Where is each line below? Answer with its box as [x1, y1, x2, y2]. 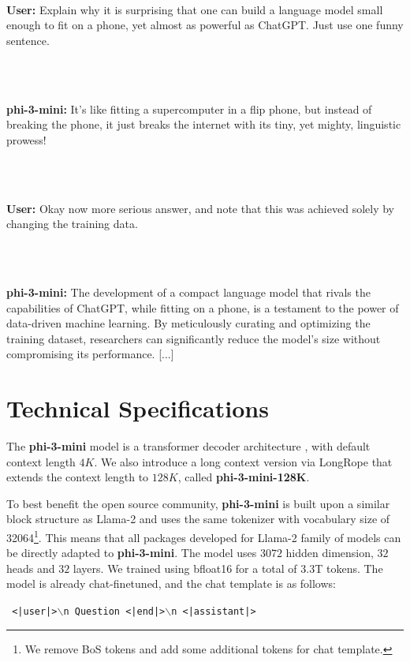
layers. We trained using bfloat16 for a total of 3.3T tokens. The [73, 559, 383, 576]
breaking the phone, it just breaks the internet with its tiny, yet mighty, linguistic [6, 116, 401, 133]
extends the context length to [6, 469, 149, 485]
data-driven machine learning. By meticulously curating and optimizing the [6, 315, 371, 331]
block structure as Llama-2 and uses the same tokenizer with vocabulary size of [6, 511, 390, 527]
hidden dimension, [285, 544, 374, 561]
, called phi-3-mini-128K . [177, 469, 310, 485]
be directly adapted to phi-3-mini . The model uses [6, 544, 257, 561]
